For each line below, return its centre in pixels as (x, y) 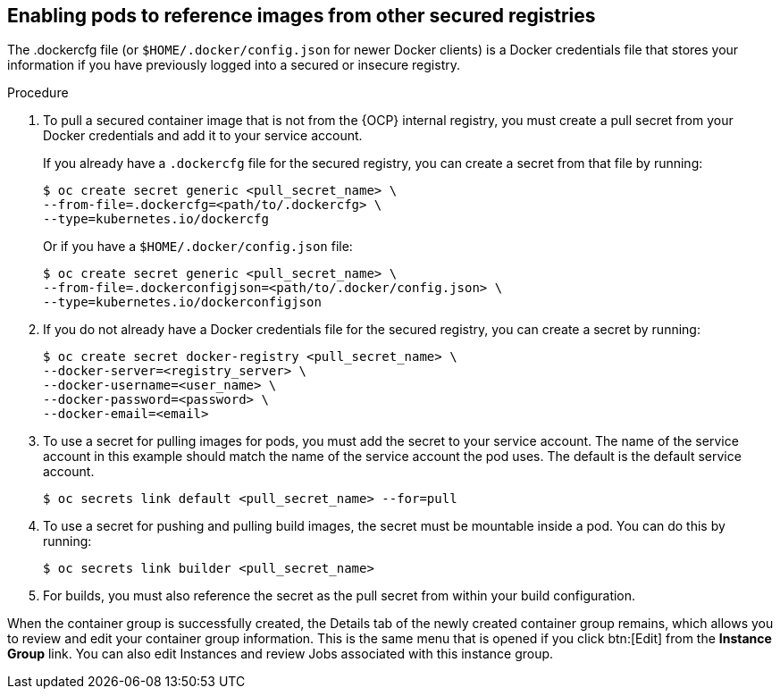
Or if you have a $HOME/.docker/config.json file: (198, 247)
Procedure (38, 93)
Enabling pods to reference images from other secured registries (302, 16)
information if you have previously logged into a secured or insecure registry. (234, 65)
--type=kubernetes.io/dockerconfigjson (182, 302)
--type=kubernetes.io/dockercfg (156, 219)
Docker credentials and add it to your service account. (203, 136)
